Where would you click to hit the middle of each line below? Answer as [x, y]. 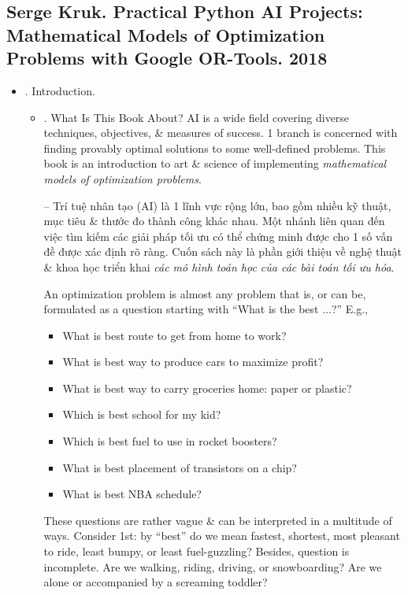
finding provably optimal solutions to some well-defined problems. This [215, 148]
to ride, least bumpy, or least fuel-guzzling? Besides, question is [197, 551]
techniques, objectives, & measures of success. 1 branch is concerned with [221, 133]
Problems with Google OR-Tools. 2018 [167, 58]
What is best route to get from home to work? [174, 335]
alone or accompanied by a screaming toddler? [156, 582]
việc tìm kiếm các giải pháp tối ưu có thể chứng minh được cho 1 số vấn [218, 236]
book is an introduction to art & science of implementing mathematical [215, 163]
